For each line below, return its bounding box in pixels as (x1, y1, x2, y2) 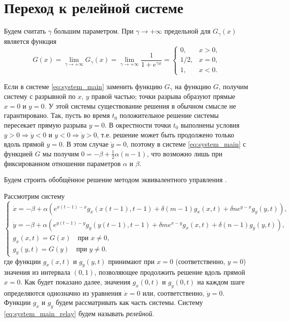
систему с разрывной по (4, 91, 76, 101)
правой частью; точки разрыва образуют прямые (91, 91, 235, 101)
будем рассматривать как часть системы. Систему (56, 297, 203, 307)
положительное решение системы (119, 110, 219, 120)
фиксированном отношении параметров (4, 158, 121, 168)
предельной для (164, 26, 211, 36)
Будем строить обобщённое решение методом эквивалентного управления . (4, 174, 227, 185)
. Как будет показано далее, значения (20, 277, 130, 286)
